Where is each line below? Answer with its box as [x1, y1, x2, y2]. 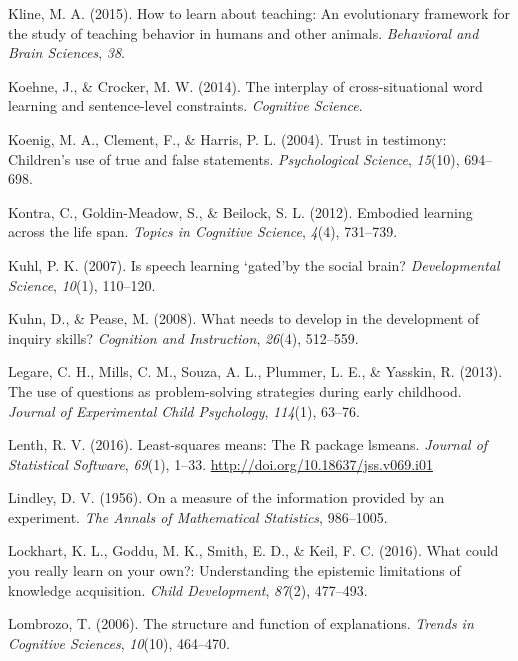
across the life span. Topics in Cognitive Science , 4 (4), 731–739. [8, 221, 398, 242]
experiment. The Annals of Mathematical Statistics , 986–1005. [8, 506, 388, 527]
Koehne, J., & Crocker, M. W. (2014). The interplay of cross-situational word [8, 75, 483, 96]
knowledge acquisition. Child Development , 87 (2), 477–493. [8, 579, 368, 600]
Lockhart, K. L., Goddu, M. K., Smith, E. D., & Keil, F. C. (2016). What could [8, 540, 499, 561]
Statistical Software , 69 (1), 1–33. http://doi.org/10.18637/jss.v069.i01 [8, 453, 433, 474]
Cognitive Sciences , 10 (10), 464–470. [8, 632, 230, 653]
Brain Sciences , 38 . [8, 42, 125, 63]
